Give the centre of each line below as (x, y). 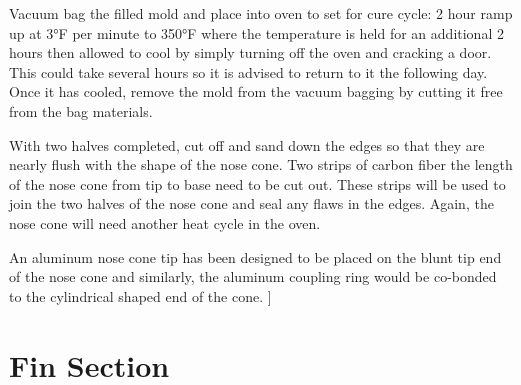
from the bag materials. (81, 110)
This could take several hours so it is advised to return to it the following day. (248, 71)
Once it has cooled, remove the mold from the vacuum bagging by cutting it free (256, 91)
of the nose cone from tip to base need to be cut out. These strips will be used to (257, 183)
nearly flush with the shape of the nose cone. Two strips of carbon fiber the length (261, 164)
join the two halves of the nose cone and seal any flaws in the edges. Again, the (251, 203)
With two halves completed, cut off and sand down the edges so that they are (247, 144)
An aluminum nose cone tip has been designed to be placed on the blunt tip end (255, 256)
